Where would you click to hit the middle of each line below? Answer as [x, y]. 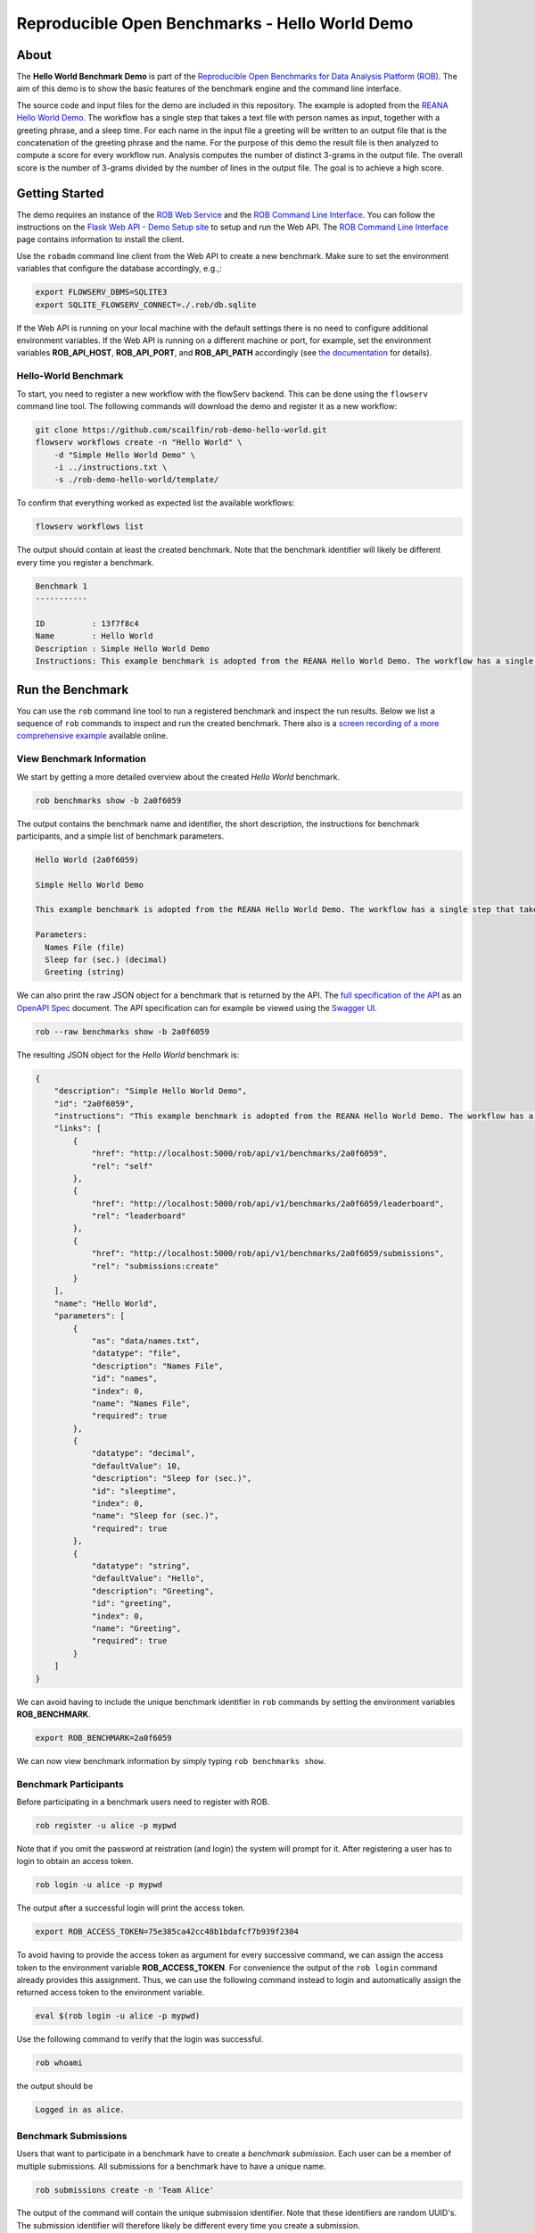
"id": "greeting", [132, 1604]
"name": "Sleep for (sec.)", [155, 1516]
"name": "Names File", [141, 1403]
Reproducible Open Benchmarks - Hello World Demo [215, 23]
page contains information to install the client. [100, 239]
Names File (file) [85, 947]
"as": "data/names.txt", [146, 1341]
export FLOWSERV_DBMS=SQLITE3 [101, 292]
